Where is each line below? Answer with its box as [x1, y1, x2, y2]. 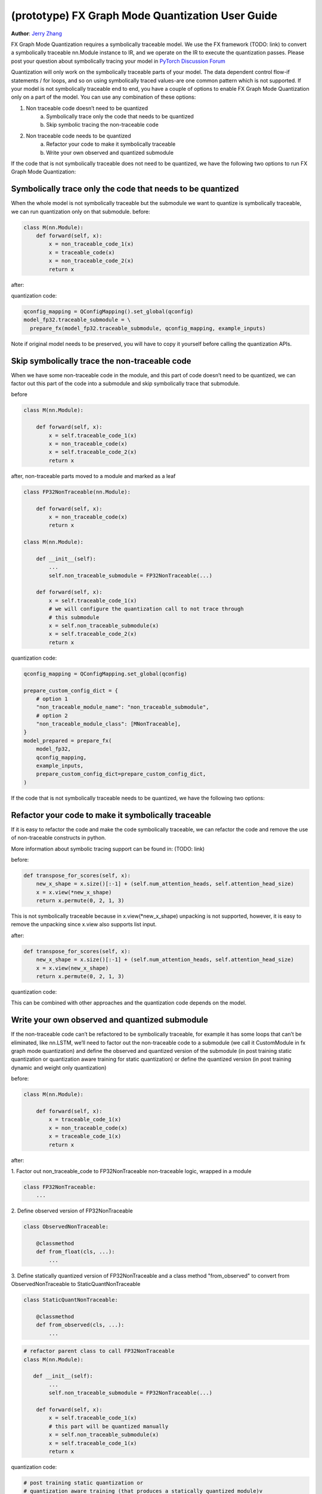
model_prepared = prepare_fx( [23, 737, 112, 744]
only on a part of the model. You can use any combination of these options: [11, 93, 196, 101]
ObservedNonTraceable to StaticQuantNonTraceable [11, 1281, 141, 1288]
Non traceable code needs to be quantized [26, 132, 131, 139]
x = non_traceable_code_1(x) [48, 241, 134, 247]
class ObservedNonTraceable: [23, 1223, 109, 1230]
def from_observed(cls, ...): [36, 1321, 125, 1328]
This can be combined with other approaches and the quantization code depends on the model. [11, 999, 247, 1006]
